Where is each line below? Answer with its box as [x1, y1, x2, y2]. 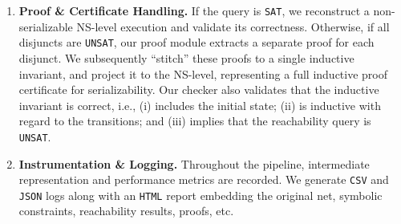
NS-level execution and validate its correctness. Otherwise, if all [76, 18, 390, 35]
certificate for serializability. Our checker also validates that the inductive [18, 81, 379, 98]
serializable [18, 18, 73, 35]
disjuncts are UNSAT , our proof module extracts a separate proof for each [18, 34, 375, 51]
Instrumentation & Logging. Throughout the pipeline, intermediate [18, 155, 370, 172]
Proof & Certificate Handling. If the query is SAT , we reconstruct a [18, 2, 370, 18]
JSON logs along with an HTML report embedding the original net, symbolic [18, 186, 383, 203]
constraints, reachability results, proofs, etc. [18, 202, 234, 219]
